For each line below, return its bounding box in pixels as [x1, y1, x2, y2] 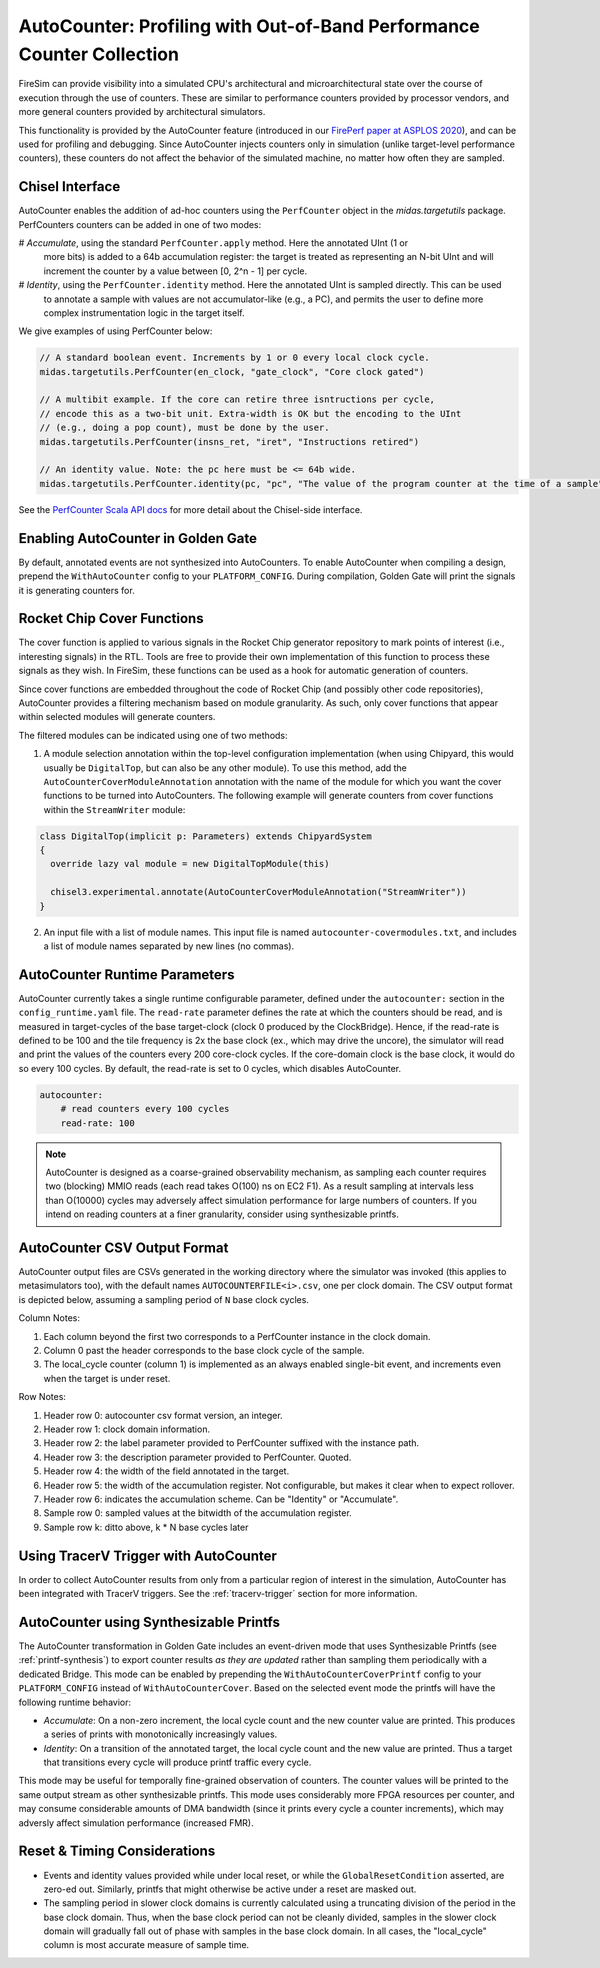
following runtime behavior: [18, 1696, 132, 1708]
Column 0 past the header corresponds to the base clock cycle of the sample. [43, 1345, 365, 1357]
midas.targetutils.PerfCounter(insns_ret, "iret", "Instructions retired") [39, 436, 420, 447]
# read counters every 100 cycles [60, 1103, 230, 1115]
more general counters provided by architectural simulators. [18, 106, 266, 118]
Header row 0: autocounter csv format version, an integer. [43, 1409, 284, 1421]
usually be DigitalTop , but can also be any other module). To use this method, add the [43, 761, 407, 774]
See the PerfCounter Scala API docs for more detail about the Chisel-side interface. [18, 503, 363, 515]
